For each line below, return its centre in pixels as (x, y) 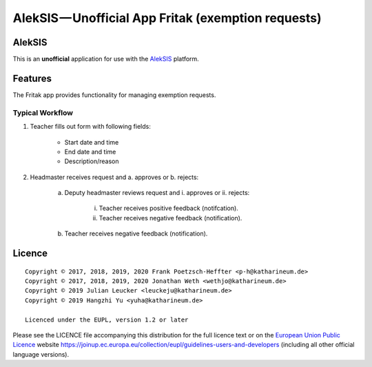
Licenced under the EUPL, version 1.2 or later (107, 319)
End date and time (90, 151)
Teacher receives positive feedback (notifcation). (169, 208)
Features (32, 78)
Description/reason (92, 161)
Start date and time (92, 142)
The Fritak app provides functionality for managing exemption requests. (114, 95)
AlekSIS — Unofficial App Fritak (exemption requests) (167, 18)
